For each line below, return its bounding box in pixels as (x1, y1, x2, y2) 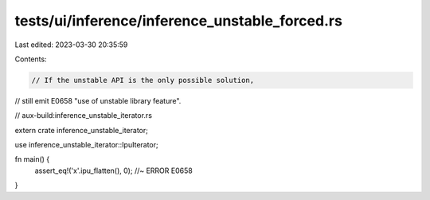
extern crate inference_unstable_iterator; (14, 125, 149, 135)
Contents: (14, 54, 47, 64)
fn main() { (14, 155, 50, 164)
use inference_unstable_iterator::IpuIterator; (14, 140, 158, 150)
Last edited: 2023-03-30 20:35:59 (14, 40, 128, 49)
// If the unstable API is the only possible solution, (31, 76, 255, 84)
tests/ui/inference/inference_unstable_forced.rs (14, 12, 342, 29)
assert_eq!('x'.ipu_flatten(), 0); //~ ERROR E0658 (34, 166, 193, 175)
